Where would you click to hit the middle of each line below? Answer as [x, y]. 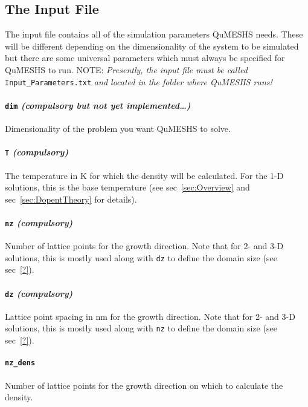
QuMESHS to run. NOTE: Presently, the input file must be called [126, 69]
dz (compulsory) [39, 293]
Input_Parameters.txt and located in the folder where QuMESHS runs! [139, 81]
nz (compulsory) [39, 222]
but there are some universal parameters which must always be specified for [145, 58]
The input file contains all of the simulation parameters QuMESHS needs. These [154, 34]
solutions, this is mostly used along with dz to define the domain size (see [141, 257]
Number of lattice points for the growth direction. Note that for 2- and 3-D [144, 246]
